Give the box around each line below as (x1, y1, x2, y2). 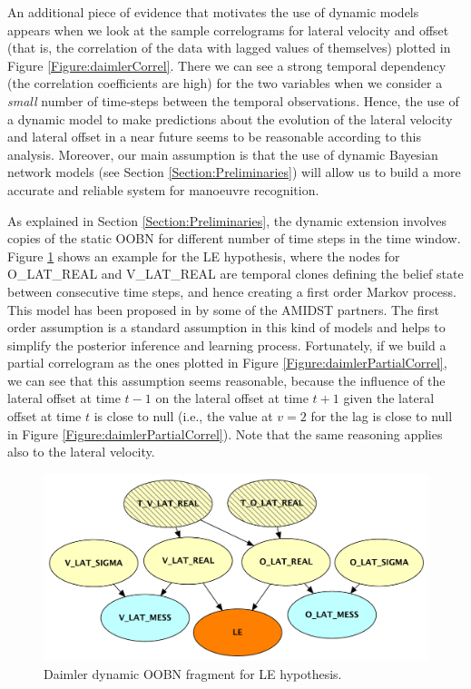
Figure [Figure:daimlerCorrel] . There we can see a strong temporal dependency (7, 55, 446, 74)
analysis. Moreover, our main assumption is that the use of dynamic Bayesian (7, 144, 438, 163)
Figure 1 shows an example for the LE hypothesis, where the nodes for (7, 246, 400, 265)
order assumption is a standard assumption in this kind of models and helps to (7, 318, 446, 337)
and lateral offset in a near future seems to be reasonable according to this (7, 127, 421, 146)
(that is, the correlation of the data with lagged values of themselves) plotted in (7, 38, 451, 57)
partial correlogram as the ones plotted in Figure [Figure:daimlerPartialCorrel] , (7, 353, 447, 372)
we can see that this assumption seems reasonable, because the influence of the (7, 370, 446, 389)
